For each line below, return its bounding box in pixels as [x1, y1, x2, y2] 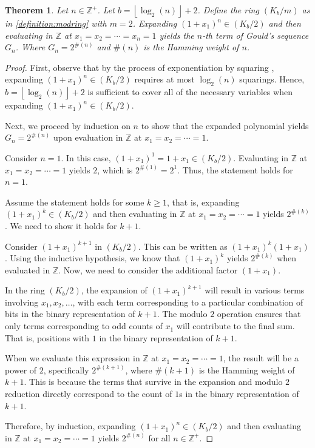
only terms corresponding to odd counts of [5, 319, 163, 332]
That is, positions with [5, 331, 90, 344]
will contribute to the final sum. [176, 319, 295, 332]
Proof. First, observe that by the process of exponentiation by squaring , [5, 61, 274, 73]
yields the [159, 28, 194, 41]
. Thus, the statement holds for [177, 163, 293, 176]
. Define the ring [197, 4, 259, 16]
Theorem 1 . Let [5, 4, 69, 16]
